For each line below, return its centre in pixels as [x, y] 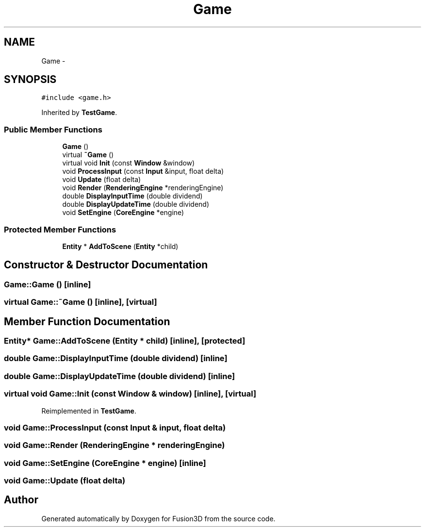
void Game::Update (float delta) [65, 481]
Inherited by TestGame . [79, 113]
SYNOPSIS [30, 80]
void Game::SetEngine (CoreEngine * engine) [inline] [105, 463]
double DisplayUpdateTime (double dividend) [136, 204]
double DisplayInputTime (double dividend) [132, 196]
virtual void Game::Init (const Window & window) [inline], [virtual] [130, 394]
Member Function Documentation [87, 321]
